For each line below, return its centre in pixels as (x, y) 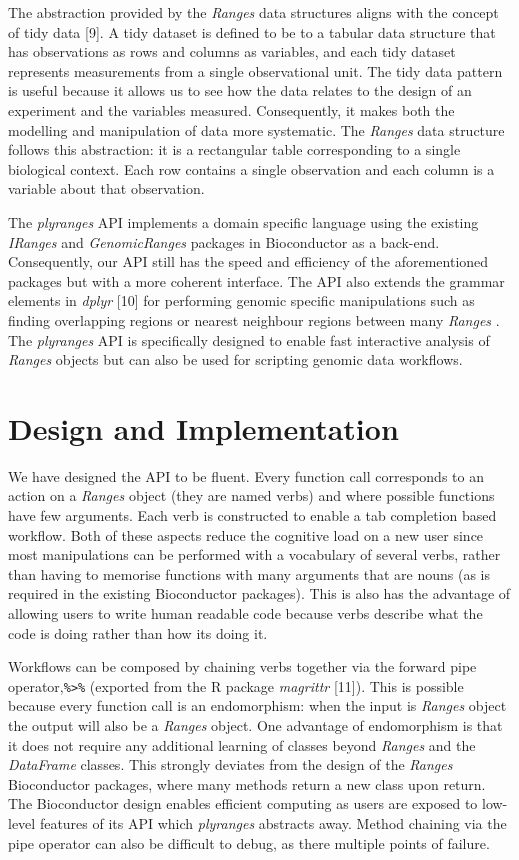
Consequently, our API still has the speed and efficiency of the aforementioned (248, 261)
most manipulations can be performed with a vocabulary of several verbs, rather (254, 554)
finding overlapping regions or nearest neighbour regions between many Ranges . (254, 319)
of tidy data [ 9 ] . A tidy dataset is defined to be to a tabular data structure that (252, 31)
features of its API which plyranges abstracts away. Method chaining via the (273, 822)
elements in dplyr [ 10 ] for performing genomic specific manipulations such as (241, 300)
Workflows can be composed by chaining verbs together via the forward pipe (242, 666)
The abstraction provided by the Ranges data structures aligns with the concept (253, 12)
